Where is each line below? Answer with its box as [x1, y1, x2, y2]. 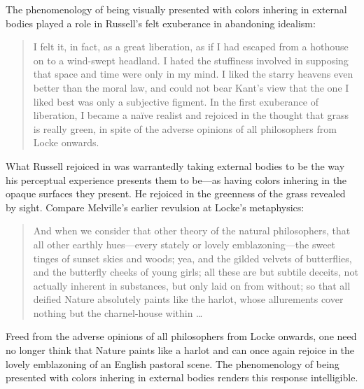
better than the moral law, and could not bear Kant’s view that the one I [33, 80, 349, 94]
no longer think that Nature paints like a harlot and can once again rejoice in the [6, 343, 355, 358]
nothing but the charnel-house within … [33, 305, 203, 320]
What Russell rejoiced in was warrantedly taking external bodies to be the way [6, 158, 345, 173]
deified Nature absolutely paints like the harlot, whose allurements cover [33, 292, 344, 306]
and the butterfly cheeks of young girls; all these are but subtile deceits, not [33, 264, 358, 279]
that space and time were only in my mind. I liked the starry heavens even [33, 66, 353, 81]
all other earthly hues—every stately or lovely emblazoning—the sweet [33, 236, 336, 251]
